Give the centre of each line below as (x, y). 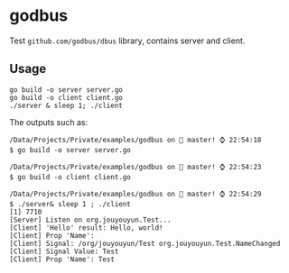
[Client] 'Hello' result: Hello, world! (87, 227)
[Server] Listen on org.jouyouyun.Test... (90, 220)
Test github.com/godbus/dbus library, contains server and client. (127, 41)
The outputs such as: (49, 122)
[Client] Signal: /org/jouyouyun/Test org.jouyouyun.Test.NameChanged (145, 243)
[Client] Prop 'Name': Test (62, 259)
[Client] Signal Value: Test (64, 251)
